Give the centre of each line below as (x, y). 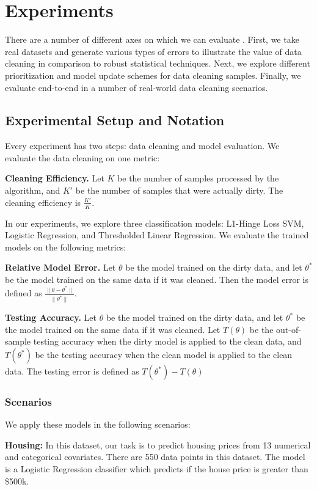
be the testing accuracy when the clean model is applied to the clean (164, 354)
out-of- (289, 329)
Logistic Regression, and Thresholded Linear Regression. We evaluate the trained (157, 235)
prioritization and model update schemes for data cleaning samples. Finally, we (153, 75)
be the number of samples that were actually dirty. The (179, 190)
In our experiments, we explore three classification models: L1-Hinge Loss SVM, (155, 223)
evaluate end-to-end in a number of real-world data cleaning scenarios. (137, 87)
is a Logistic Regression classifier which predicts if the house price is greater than (157, 469)
